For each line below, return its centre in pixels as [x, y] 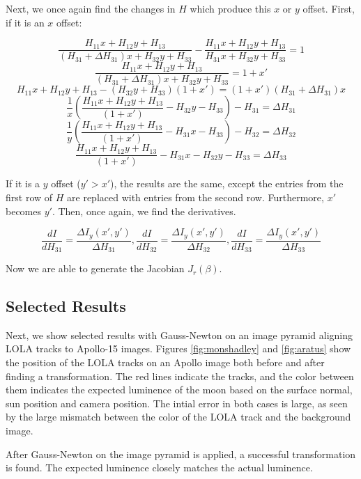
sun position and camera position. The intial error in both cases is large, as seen [177, 403]
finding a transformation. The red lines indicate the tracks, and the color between [180, 376]
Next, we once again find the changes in [91, 8]
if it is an [25, 22]
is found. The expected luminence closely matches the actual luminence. [159, 468]
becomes [24, 211]
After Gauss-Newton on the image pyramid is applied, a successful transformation [181, 454]
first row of [29, 197]
